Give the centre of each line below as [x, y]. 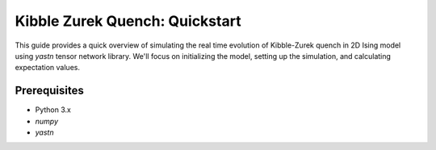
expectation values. [48, 68]
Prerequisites [49, 91]
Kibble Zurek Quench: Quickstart [128, 21]
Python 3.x [53, 110]
